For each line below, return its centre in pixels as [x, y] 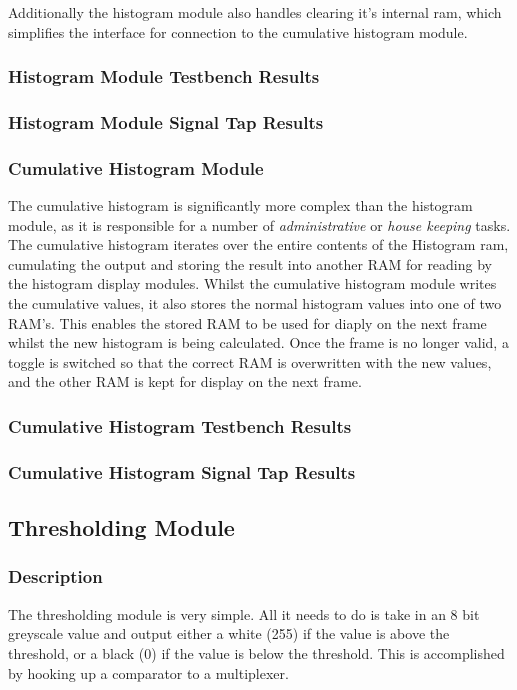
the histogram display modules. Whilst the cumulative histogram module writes [252, 283]
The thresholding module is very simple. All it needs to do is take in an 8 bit [244, 613]
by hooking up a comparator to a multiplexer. [148, 672]
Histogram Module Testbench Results [164, 76]
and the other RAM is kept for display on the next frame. [185, 381]
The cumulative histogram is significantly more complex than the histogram [240, 205]
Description [55, 576]
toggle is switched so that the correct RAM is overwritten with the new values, [250, 361]
